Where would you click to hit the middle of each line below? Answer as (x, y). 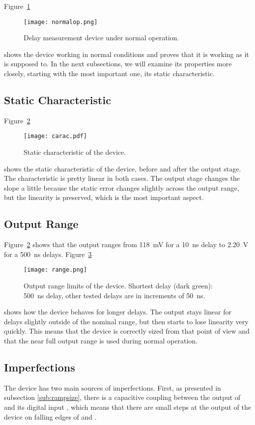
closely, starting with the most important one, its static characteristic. (109, 73)
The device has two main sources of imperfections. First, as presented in (113, 387)
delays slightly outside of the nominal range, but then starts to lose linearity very (126, 321)
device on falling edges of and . (50, 416)
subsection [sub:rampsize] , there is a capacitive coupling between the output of (122, 397)
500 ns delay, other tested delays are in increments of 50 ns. (114, 295)
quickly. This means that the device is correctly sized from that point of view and (127, 331)
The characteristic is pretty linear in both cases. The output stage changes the (122, 178)
